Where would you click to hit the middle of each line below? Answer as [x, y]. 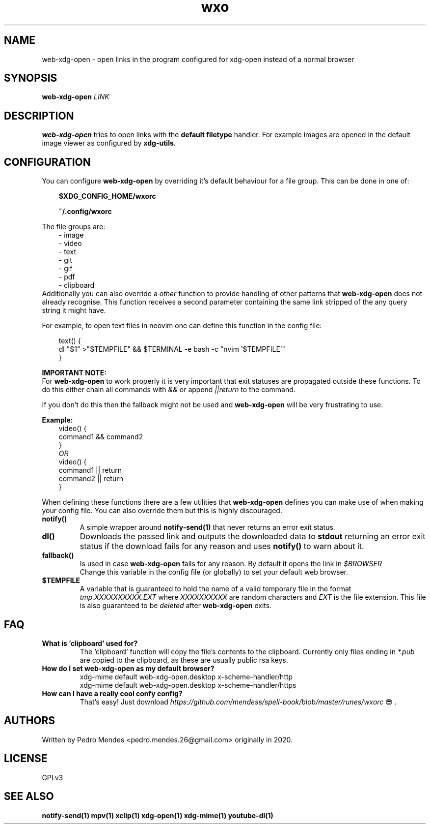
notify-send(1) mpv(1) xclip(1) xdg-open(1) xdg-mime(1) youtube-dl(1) [158, 815]
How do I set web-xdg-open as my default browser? [128, 668]
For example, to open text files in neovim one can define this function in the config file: [182, 326]
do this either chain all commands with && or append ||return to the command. [169, 390]
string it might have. [74, 310]
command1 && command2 [101, 437]
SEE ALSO [29, 797]
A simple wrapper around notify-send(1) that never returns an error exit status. [207, 527]
